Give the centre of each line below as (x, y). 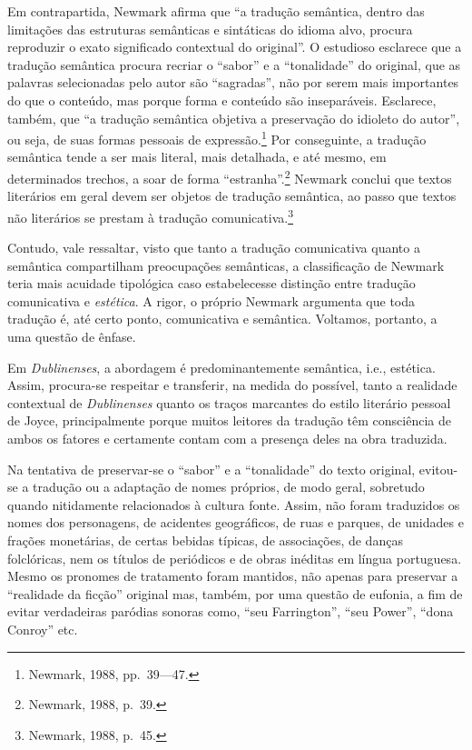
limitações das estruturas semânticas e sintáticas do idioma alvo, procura (210, 29)
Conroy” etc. (43, 629)
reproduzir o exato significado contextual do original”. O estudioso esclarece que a (235, 47)
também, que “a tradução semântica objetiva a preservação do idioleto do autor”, (234, 118)
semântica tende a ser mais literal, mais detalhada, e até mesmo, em (197, 157)
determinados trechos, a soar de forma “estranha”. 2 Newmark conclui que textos (230, 177)
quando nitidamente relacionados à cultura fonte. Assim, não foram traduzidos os (234, 504)
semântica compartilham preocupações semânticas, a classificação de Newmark (226, 265)
